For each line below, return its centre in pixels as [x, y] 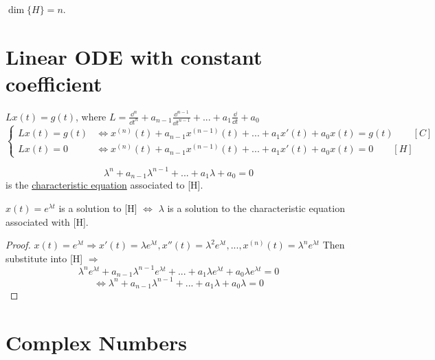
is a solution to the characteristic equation [256, 208]
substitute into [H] [44, 258]
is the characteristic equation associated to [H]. [104, 185]
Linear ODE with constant [134, 56]
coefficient [54, 83]
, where [91, 116]
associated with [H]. [47, 221]
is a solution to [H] [98, 208]
